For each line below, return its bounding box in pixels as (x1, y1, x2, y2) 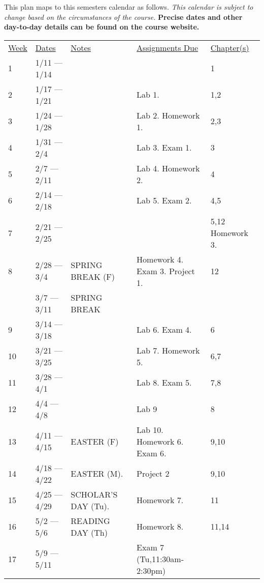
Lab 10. (137, 423, 163, 435)
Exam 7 (137, 541, 164, 553)
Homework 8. (137, 520, 184, 533)
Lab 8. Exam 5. (137, 376, 192, 389)
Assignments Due (137, 41, 199, 53)
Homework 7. (137, 494, 184, 506)
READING (71, 514, 110, 527)
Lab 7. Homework (137, 344, 200, 356)
